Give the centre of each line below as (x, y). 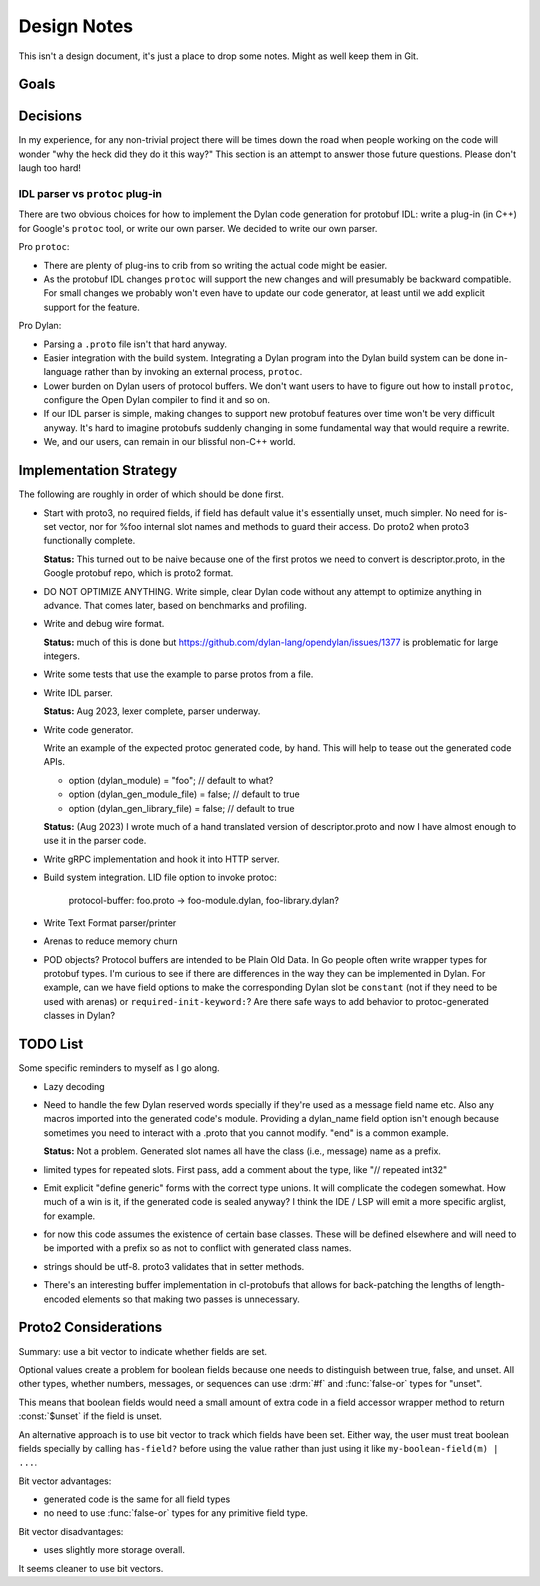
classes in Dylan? (79, 1016)
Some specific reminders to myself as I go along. (119, 1068)
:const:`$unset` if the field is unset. (90, 1416)
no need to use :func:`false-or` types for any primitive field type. (176, 1513)
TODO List (51, 1044)
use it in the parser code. (95, 841)
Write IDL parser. (78, 692)
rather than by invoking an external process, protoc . (193, 372)
